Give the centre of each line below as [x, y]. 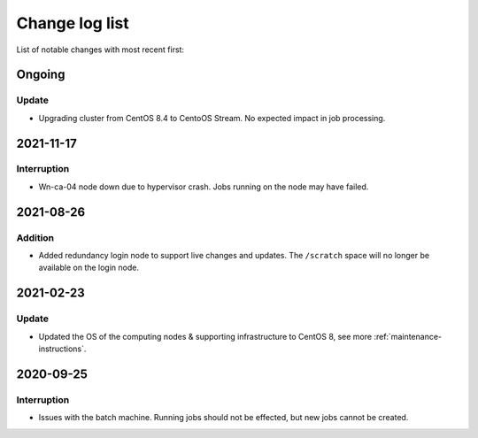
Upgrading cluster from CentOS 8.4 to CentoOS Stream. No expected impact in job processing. [212, 118]
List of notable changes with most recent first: [100, 50]
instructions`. [62, 349]
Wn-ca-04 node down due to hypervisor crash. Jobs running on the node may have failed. [204, 187]
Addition [35, 237]
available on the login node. [89, 268]
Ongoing [41, 75]
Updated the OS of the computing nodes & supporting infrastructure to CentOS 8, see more [205, 336]
